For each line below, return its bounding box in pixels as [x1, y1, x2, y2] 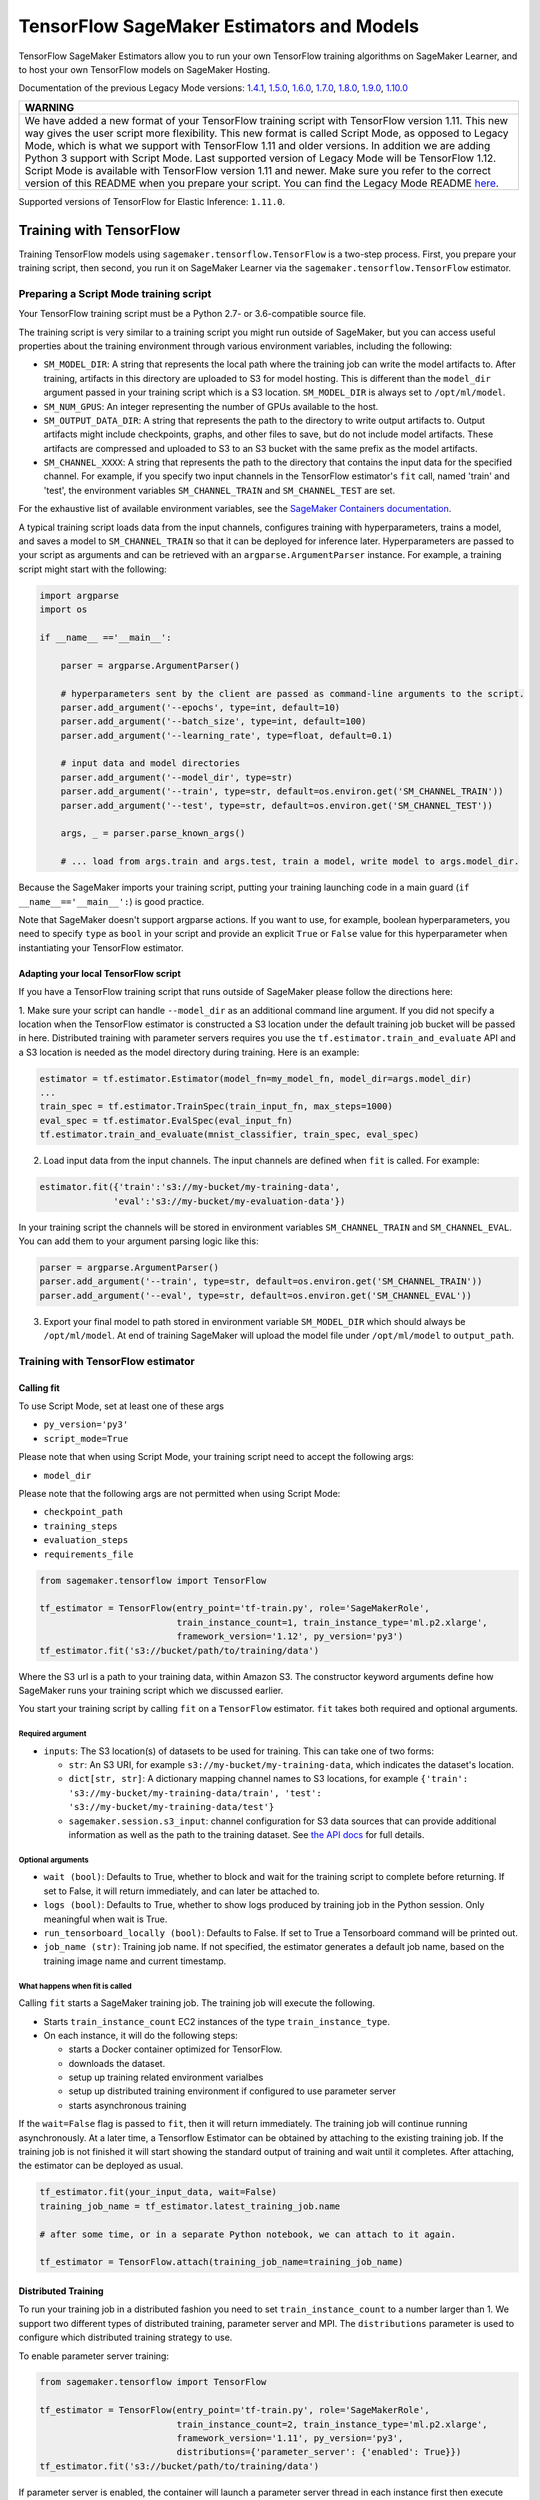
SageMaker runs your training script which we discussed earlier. [18, 1684, 284, 1696]
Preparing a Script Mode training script [18, 286, 212, 300]
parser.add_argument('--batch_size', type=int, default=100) [60, 716, 367, 727]
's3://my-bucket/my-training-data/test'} [68, 1801, 275, 1813]
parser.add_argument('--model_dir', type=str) [60, 771, 294, 783]
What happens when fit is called [18, 1981, 132, 1991]
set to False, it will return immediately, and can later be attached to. [43, 1885, 320, 1897]
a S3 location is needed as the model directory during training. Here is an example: [18, 1046, 360, 1058]
